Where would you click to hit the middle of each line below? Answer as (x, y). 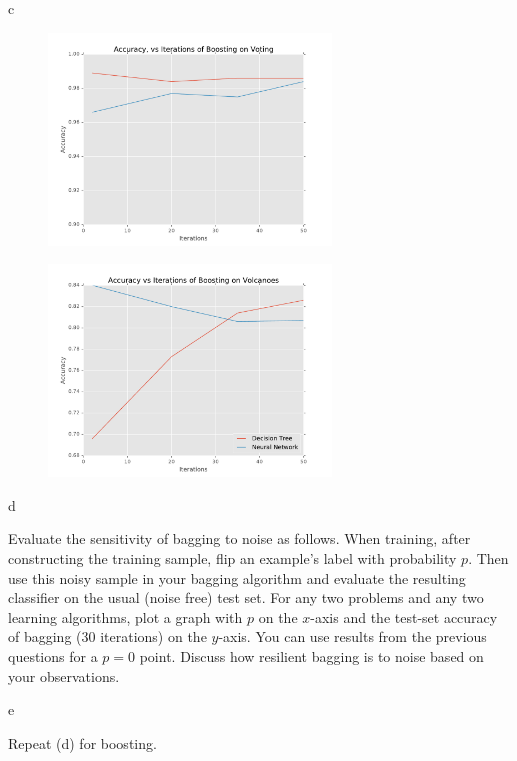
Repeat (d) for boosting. (82, 742)
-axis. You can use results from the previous (352, 636)
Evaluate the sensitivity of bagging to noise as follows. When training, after (239, 538)
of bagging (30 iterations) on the (107, 636)
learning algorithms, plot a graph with (125, 616)
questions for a (53, 656)
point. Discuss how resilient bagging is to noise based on (311, 656)
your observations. (64, 675)
